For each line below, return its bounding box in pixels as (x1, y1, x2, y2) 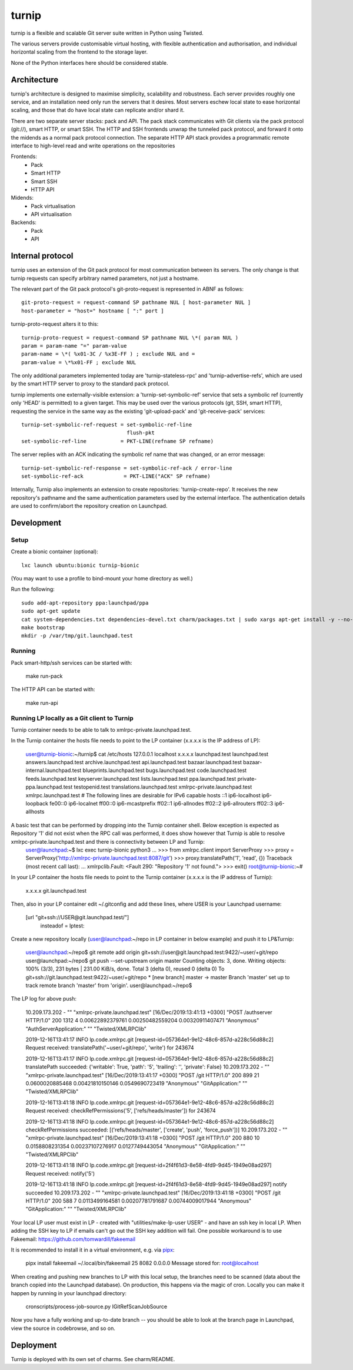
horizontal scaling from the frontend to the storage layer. (11, 48, 148, 55)
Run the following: (11, 586, 55, 593)
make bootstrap (21, 625, 65, 631)
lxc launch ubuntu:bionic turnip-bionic (21, 562, 139, 569)
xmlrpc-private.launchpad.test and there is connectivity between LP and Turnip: (11, 838, 205, 845)
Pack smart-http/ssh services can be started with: (11, 659, 132, 666)
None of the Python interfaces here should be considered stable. (11, 59, 168, 66)
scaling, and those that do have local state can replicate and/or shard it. (11, 107, 185, 114)
